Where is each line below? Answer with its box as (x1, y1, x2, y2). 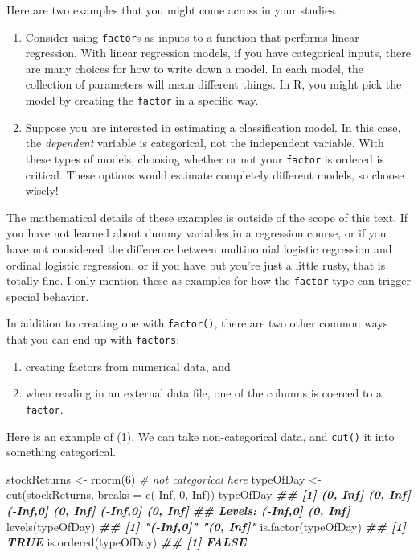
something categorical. (6, 443, 117, 460)
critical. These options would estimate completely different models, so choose (25, 166, 404, 183)
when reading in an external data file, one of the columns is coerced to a (25, 385, 382, 402)
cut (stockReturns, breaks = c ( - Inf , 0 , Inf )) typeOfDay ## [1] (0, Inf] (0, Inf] (6, 486, 411, 503)
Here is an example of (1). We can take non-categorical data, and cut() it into (6, 427, 395, 444)
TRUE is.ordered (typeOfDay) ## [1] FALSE (6, 533, 247, 550)
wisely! (25, 182, 59, 199)
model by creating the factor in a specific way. (25, 92, 259, 109)
